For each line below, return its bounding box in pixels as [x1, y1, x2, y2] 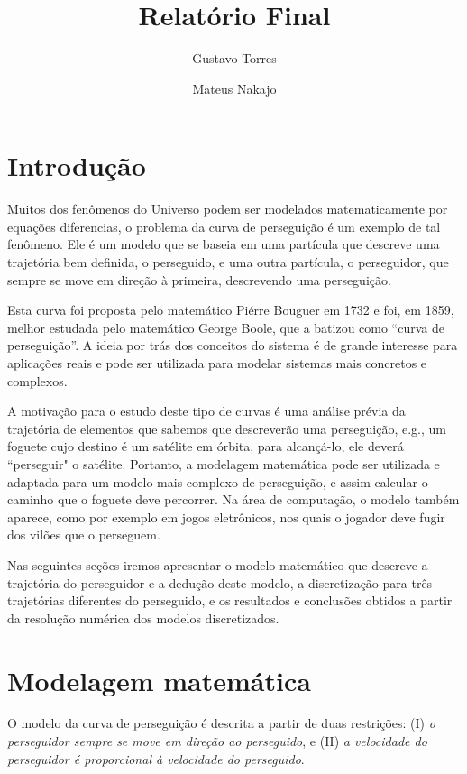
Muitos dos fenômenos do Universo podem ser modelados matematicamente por [7, 199, 448, 218]
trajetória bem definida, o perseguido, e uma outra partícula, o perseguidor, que [7, 253, 449, 272]
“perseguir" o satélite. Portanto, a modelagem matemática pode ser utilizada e [7, 454, 440, 473]
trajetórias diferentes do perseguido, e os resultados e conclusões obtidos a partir [7, 591, 453, 610]
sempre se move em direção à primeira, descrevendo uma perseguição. [7, 270, 391, 289]
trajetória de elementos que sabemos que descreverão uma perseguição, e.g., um [7, 419, 447, 438]
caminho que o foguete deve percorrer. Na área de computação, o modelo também [7, 490, 460, 509]
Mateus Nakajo [192, 78, 277, 97]
